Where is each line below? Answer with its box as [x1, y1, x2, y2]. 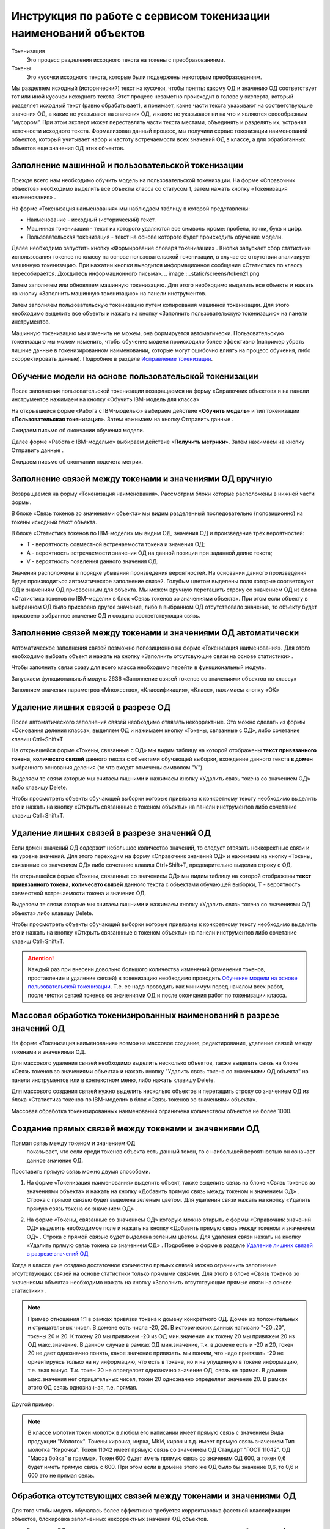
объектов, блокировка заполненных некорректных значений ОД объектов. [11, 1516, 209, 1523]
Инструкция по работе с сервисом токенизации [11, 9, 271, 23]
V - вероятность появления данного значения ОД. [26, 558, 159, 565]
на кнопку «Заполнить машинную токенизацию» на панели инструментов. [11, 290, 207, 297]
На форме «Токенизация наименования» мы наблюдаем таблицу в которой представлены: [11, 205, 250, 212]
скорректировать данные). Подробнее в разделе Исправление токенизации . [11, 355, 213, 362]
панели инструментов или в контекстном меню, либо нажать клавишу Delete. [11, 1076, 215, 1084]
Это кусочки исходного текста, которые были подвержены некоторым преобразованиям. [26, 73, 262, 81]
